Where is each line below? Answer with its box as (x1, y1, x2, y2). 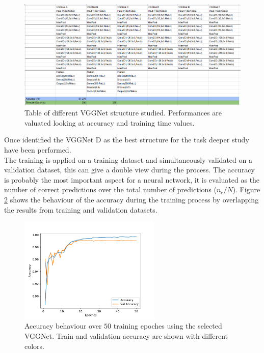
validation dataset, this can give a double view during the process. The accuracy (4, 164, 255, 175)
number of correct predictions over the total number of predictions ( (4, 184, 217, 195)
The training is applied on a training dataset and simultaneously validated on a (4, 154, 252, 165)
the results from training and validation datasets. (4, 204, 157, 215)
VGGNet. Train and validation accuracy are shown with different (24, 331, 228, 341)
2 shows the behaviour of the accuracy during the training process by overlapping (4, 194, 259, 204)
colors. (24, 340, 45, 351)
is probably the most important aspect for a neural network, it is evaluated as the (4, 174, 260, 185)
